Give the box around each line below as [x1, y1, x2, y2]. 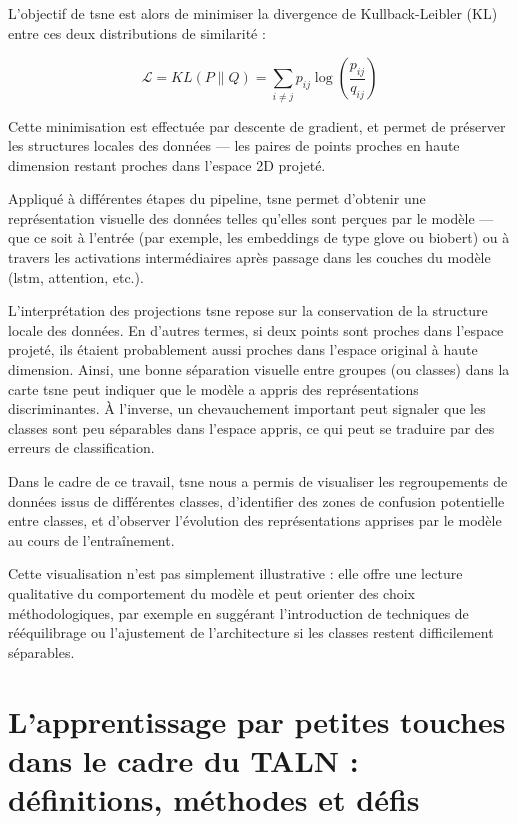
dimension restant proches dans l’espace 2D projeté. [8, 154, 326, 175]
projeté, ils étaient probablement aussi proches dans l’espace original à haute [8, 339, 478, 360]
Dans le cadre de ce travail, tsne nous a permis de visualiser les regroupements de [8, 471, 508, 492]
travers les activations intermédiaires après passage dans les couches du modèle [8, 247, 491, 268]
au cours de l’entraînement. [8, 529, 175, 550]
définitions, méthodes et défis [8, 778, 420, 819]
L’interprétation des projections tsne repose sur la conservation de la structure [8, 300, 488, 321]
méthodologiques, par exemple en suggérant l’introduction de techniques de [8, 602, 469, 623]
